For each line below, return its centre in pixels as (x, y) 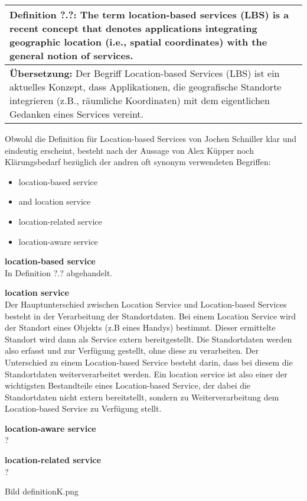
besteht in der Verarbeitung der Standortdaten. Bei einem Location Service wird (151, 316)
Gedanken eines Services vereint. (77, 114)
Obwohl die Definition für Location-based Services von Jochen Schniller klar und (151, 138)
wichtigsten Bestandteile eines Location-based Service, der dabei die (128, 385)
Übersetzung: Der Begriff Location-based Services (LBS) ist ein (145, 73)
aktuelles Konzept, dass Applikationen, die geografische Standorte (146, 87)
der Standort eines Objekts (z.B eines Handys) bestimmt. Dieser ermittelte (140, 327)
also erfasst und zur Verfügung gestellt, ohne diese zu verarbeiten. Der (132, 350)
